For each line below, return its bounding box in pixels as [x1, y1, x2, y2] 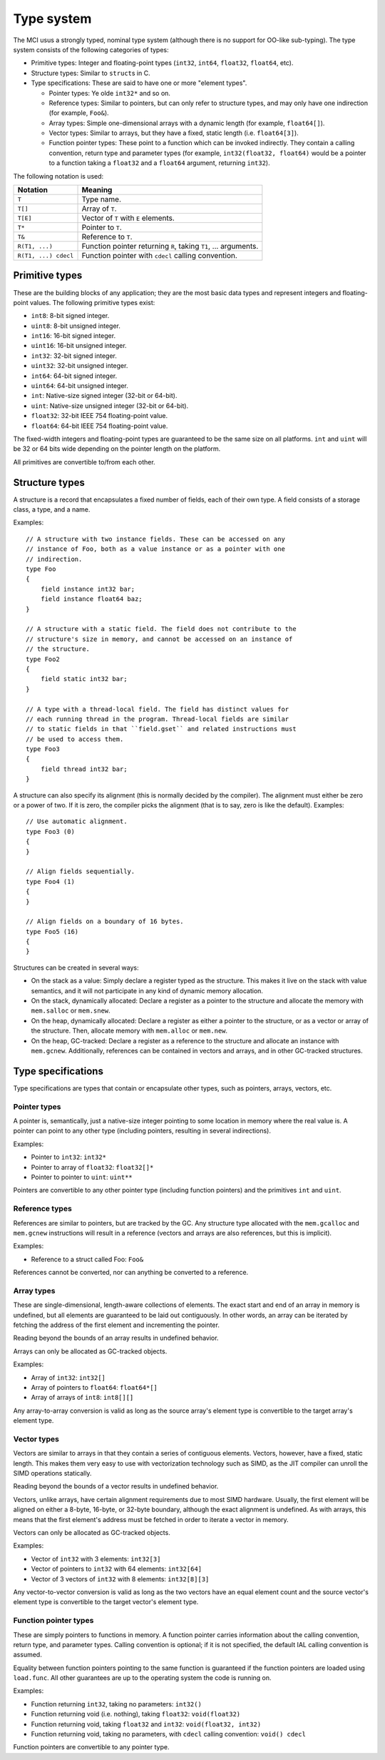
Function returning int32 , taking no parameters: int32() [31, 1699, 202, 1708]
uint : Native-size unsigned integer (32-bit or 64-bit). [31, 401, 189, 410]
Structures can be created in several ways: [13, 963, 139, 972]
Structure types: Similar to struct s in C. [31, 69, 150, 77]
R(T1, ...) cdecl [17, 252, 74, 259]
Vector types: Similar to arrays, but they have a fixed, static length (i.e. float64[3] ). [48, 129, 299, 137]
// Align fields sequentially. [26, 867, 135, 875]
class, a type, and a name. [13, 505, 91, 514]
